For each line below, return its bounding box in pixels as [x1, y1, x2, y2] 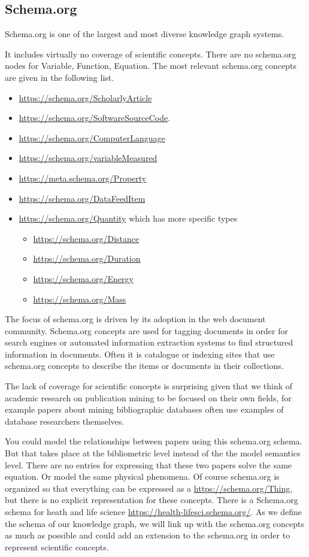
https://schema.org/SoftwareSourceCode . [19, 111, 171, 124]
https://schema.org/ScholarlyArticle [19, 91, 152, 104]
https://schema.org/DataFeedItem [19, 192, 146, 204]
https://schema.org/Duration [33, 252, 141, 265]
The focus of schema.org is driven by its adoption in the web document [5, 313, 266, 325]
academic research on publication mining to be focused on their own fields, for [5, 391, 292, 404]
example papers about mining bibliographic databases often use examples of [5, 403, 284, 416]
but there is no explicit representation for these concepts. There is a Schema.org [5, 494, 298, 506]
